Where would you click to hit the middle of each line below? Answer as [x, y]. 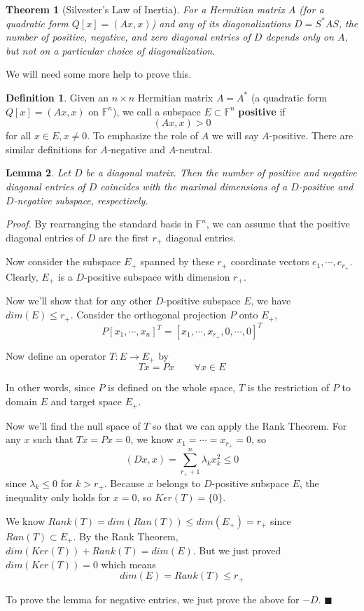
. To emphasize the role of [143, 135]
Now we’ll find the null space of [73, 425]
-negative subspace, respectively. [81, 200]
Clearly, [22, 277]
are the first [124, 237]
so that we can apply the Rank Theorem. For [250, 425]
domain [22, 401]
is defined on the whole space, [172, 387]
